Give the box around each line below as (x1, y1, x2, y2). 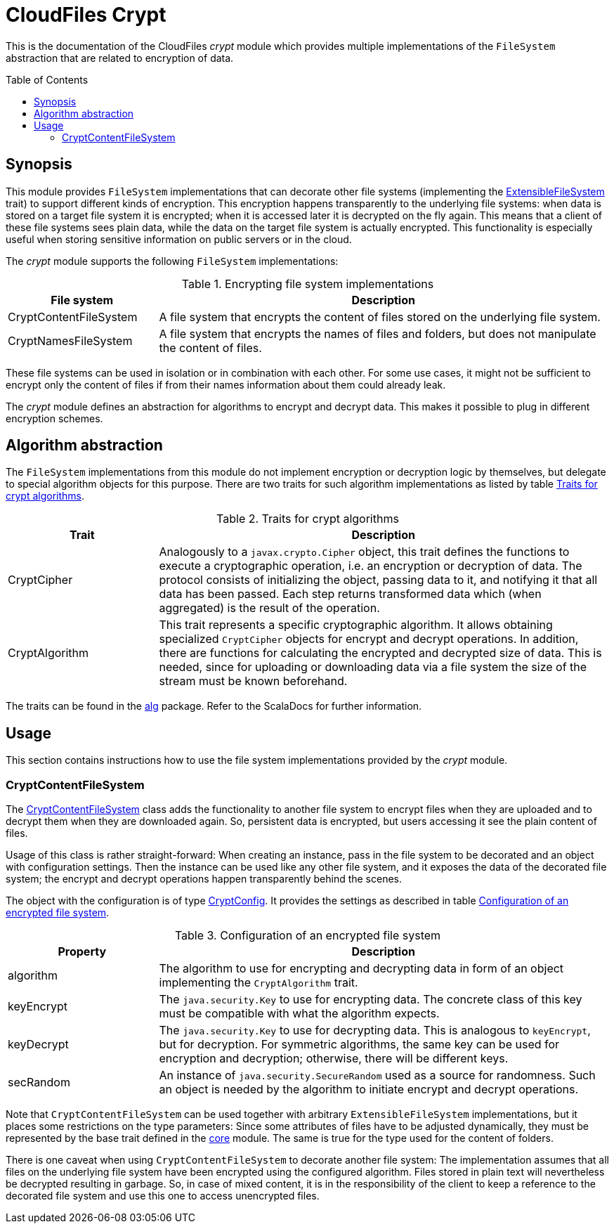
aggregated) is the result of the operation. (159, 601, 380, 616)
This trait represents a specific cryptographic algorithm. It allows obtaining (159, 618, 553, 632)
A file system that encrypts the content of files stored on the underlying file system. (159, 309, 601, 324)
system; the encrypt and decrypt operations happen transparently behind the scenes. (6, 873, 403, 885)
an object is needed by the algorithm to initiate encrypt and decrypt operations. (159, 1082, 579, 1097)
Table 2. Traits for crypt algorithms (216, 512, 399, 526)
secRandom (8, 1075, 70, 1090)
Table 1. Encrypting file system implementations (181, 276, 434, 291)
